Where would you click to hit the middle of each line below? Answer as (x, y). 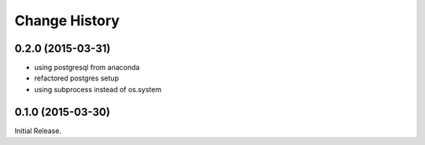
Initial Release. (38, 131)
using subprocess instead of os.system (98, 89)
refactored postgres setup (77, 78)
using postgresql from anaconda (87, 68)
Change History (67, 20)
